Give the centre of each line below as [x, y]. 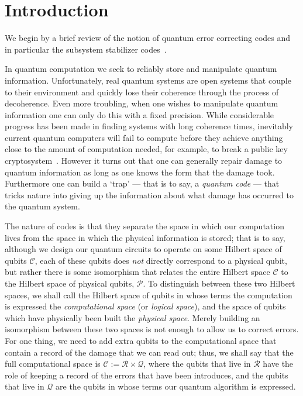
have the [278, 364]
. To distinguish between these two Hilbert [219, 283]
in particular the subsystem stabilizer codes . [86, 49]
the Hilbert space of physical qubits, [70, 283]
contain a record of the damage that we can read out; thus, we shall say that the [149, 352]
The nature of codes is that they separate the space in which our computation [144, 226]
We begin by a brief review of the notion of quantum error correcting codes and [148, 38]
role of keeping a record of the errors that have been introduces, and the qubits [147, 375]
